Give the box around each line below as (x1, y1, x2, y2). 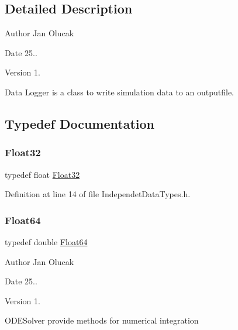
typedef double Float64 (5, 235, 88, 247)
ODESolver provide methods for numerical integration (5, 314, 199, 326)
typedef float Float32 (5, 168, 80, 180)
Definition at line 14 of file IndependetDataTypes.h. (5, 188, 191, 200)
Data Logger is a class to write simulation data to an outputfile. (5, 85, 234, 98)
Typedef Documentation (5, 114, 154, 132)
